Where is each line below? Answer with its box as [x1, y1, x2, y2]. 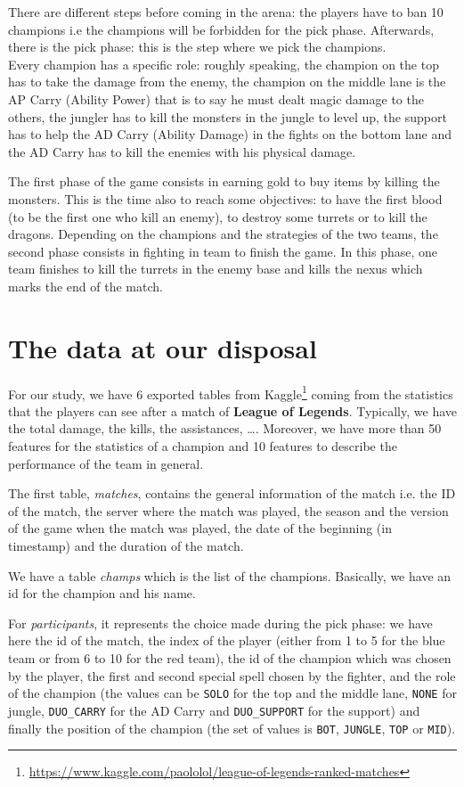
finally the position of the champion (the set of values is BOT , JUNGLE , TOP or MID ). [8, 718, 456, 737]
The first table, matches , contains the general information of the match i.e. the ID [8, 484, 456, 503]
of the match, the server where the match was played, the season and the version [8, 501, 449, 520]
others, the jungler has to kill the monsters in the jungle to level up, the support [8, 107, 447, 126]
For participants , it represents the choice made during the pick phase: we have [8, 613, 433, 632]
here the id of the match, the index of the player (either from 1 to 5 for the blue [8, 631, 445, 650]
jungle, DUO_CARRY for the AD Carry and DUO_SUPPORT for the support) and [8, 701, 420, 719]
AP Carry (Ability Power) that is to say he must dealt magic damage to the [8, 89, 424, 108]
